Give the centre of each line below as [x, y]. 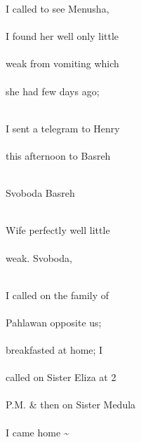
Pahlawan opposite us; [54, 322]
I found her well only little [62, 36]
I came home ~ [38, 432]
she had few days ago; [53, 91]
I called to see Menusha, [58, 8]
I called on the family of [57, 295]
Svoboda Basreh [40, 193]
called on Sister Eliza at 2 [61, 377]
